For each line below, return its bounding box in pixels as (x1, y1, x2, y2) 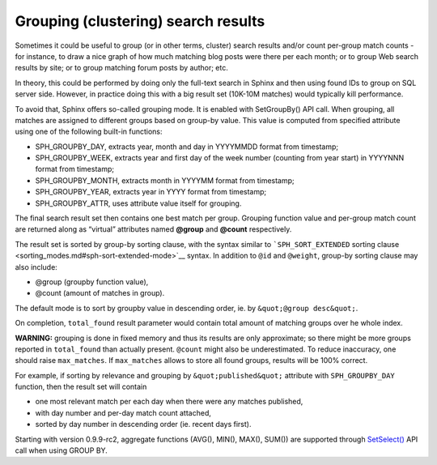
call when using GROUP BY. (15, 446, 108, 455)
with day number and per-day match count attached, (35, 407, 212, 417)
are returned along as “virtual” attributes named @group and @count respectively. (15, 224, 292, 234)
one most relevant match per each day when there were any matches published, (35, 397, 303, 407)
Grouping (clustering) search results (15, 12, 265, 30)
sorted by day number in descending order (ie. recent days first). (35, 420, 252, 429)
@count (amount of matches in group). (35, 288, 165, 298)
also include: (15, 262, 58, 271)
